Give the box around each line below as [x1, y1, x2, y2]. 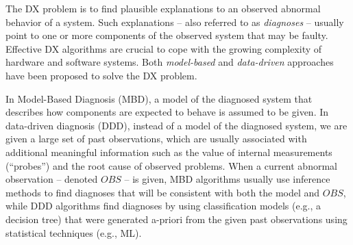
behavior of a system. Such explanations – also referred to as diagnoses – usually [5, 14, 344, 29]
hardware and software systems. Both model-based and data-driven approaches [5, 55, 334, 69]
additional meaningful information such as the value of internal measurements [5, 144, 332, 159]
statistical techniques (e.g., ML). [5, 225, 142, 240]
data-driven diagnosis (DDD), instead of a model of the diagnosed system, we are [5, 118, 348, 132]
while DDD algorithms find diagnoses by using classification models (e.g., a [5, 198, 321, 213]
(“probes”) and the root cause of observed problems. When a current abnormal [5, 158, 337, 172]
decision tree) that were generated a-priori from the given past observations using [5, 211, 348, 226]
